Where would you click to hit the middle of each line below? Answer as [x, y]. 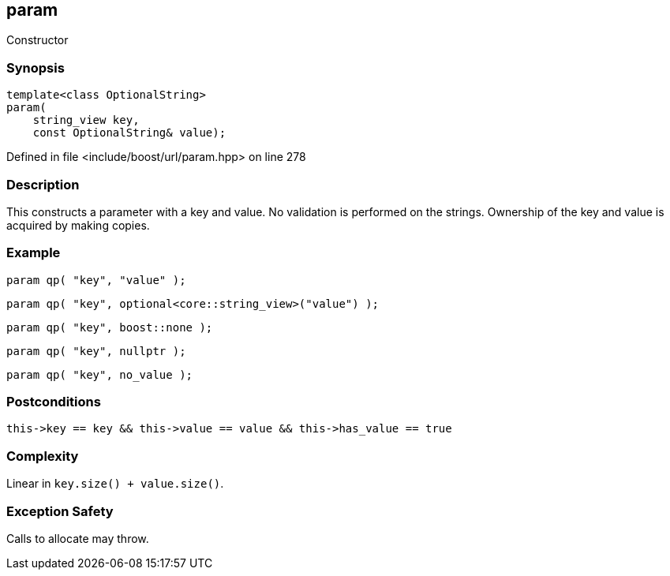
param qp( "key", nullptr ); [96, 351]
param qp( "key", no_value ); [100, 374]
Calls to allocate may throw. [78, 538]
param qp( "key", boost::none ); [110, 327]
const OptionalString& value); [129, 133]
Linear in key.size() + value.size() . [115, 484]
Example [34, 253]
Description [43, 184]
